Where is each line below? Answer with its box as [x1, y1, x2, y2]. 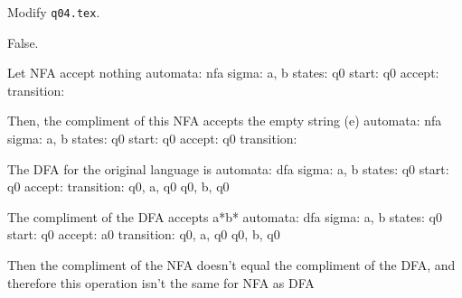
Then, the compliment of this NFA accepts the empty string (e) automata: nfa [7, 111, 442, 130]
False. [7, 33, 39, 51]
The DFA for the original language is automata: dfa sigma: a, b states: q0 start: [7, 159, 449, 178]
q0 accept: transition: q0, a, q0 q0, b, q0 [7, 177, 230, 196]
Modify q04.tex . [7, 3, 100, 21]
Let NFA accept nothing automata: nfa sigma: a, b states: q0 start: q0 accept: [7, 63, 439, 82]
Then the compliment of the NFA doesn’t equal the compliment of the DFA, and [7, 256, 456, 274]
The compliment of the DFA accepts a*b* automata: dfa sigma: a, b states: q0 [7, 207, 442, 226]
